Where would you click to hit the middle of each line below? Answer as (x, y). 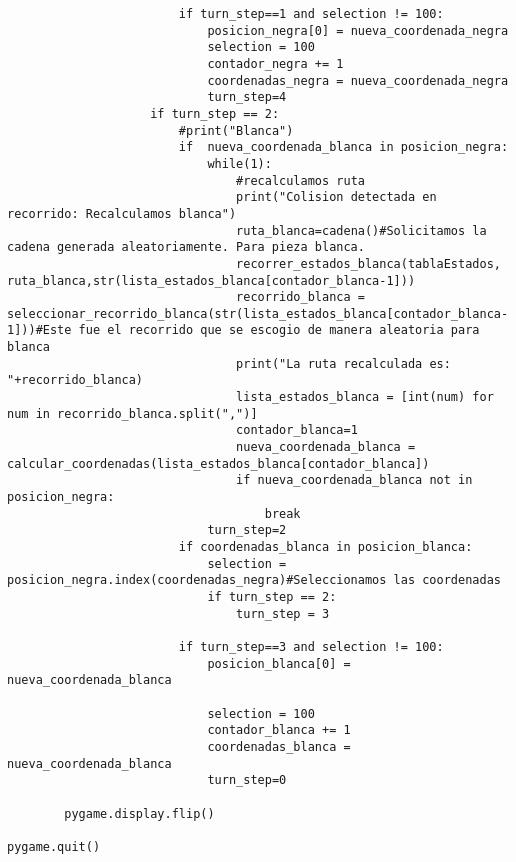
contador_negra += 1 (275, 63)
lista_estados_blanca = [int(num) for (365, 397)
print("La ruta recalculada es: (343, 363)
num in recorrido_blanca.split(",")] (132, 413)
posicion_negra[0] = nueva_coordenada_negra (358, 30)
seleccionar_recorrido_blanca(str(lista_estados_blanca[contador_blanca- (258, 313)
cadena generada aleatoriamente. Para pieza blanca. (186, 247)
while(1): (239, 163)
